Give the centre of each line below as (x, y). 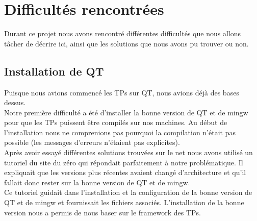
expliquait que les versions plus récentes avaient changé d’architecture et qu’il (125, 172)
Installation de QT (54, 71)
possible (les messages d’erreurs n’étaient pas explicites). (92, 142)
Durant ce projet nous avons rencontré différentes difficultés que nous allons (123, 33)
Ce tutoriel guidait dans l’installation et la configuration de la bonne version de (128, 192)
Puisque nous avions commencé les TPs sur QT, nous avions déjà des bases (122, 92)
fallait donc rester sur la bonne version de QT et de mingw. (97, 182)
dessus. (15, 102)
